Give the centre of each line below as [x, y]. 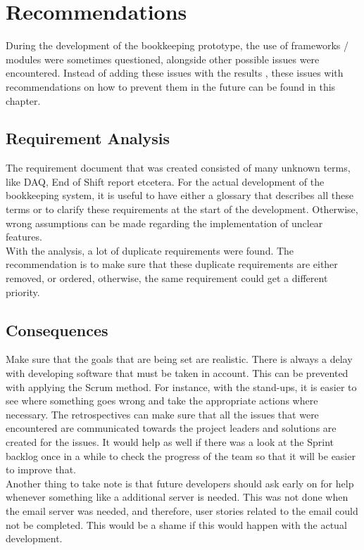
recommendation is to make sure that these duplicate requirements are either [172, 264]
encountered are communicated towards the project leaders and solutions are [171, 428]
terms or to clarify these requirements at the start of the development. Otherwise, [182, 209]
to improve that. [41, 469]
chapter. [23, 100]
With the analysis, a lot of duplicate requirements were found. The [150, 250]
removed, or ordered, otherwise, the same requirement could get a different [167, 278]
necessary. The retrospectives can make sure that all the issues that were [162, 414]
